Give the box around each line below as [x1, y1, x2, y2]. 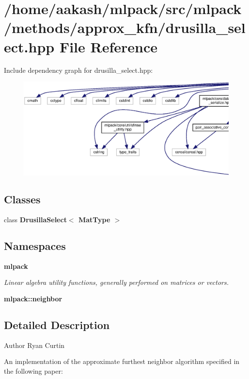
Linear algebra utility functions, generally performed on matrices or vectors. [4, 277, 229, 287]
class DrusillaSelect [4, 214, 67, 225]
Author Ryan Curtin [4, 340, 65, 350]
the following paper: [4, 366, 63, 376]
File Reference [59, 36, 158, 56]
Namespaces [4, 238, 66, 253]
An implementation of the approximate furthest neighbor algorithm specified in [4, 356, 240, 366]
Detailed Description [4, 317, 110, 332]
